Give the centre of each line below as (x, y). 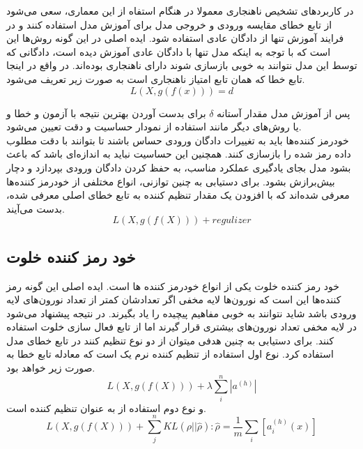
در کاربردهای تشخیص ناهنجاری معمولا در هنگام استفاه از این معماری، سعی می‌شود (180, 10)
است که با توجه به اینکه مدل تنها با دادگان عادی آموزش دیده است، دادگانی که (169, 51)
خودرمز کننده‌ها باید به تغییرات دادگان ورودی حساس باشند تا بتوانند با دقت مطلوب (178, 140)
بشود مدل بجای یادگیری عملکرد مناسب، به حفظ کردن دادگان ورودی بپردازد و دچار (179, 167)
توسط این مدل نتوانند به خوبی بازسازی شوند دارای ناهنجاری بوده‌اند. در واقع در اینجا (182, 65)
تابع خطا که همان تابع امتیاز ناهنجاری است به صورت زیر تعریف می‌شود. (156, 78)
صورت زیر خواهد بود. (51, 368)
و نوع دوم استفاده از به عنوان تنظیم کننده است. (106, 408)
